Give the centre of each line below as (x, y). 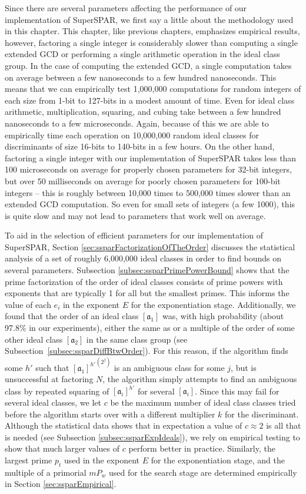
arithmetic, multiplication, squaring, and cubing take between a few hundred (143, 112)
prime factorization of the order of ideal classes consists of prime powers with (144, 281)
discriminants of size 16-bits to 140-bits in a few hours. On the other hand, (140, 146)
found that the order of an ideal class (72, 316)
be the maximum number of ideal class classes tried (203, 402)
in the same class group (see (137, 339)
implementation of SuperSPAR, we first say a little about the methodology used (149, 19)
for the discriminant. (262, 414)
